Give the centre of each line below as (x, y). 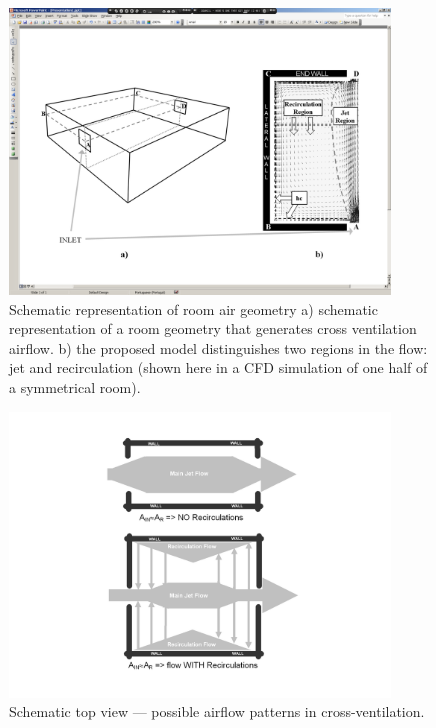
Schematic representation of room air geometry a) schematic (193, 308)
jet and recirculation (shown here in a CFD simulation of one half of (218, 367)
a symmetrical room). (75, 386)
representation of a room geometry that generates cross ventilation (213, 328)
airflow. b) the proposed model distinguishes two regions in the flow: (218, 347)
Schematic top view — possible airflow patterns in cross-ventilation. (217, 711)
